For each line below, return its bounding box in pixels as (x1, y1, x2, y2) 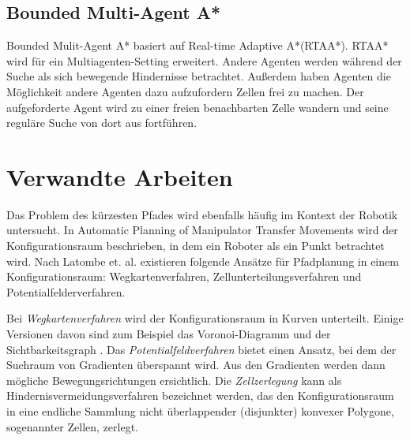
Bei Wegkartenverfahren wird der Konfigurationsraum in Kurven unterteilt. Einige (6, 310, 404, 326)
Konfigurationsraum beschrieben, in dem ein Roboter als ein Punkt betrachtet (6, 237, 385, 254)
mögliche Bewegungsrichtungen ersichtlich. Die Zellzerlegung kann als (6, 371, 342, 388)
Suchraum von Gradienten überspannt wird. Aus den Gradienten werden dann (6, 356, 386, 373)
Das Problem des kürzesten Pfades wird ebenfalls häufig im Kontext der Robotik (6, 206, 398, 222)
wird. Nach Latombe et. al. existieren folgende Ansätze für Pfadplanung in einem (6, 252, 399, 269)
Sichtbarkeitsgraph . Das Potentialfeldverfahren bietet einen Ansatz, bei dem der (6, 341, 397, 357)
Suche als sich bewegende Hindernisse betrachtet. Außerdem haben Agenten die (6, 68, 391, 84)
